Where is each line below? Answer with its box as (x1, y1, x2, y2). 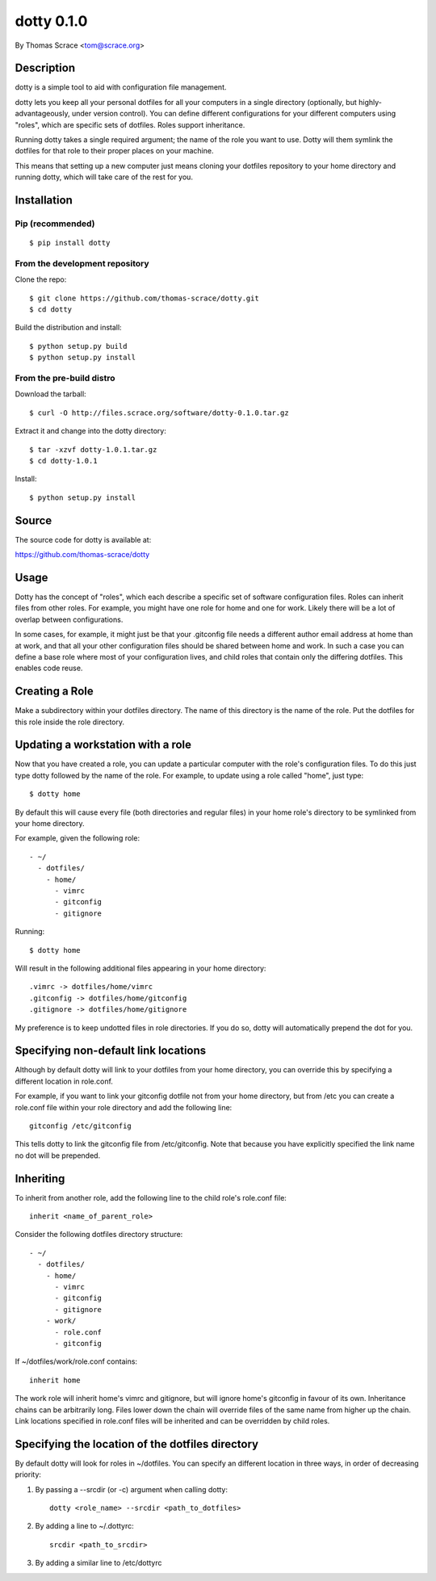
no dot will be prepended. (15, 1151, 101, 1160)
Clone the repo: (15, 275, 67, 284)
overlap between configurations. (15, 614, 124, 624)
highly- (358, 97, 383, 107)
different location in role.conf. (15, 1076, 113, 1086)
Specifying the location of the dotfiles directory (15, 1437, 258, 1451)
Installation (15, 194, 73, 207)
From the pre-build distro (15, 372, 115, 384)
